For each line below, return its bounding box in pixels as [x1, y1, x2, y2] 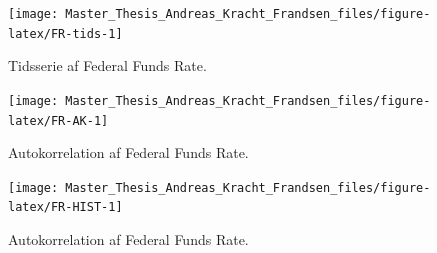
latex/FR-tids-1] [8, 26, 123, 41]
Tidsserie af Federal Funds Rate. [8, 55, 207, 76]
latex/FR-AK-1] [8, 113, 109, 128]
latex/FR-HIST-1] [8, 200, 123, 215]
